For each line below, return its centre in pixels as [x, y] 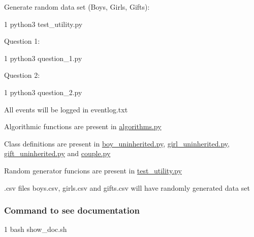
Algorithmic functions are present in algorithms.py [83, 126]
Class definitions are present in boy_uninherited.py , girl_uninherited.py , [117, 143]
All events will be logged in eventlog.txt [66, 109]
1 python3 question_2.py [43, 92]
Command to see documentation [72, 210]
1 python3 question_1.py [43, 58]
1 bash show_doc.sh [36, 229]
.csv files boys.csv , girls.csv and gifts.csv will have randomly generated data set [127, 187]
